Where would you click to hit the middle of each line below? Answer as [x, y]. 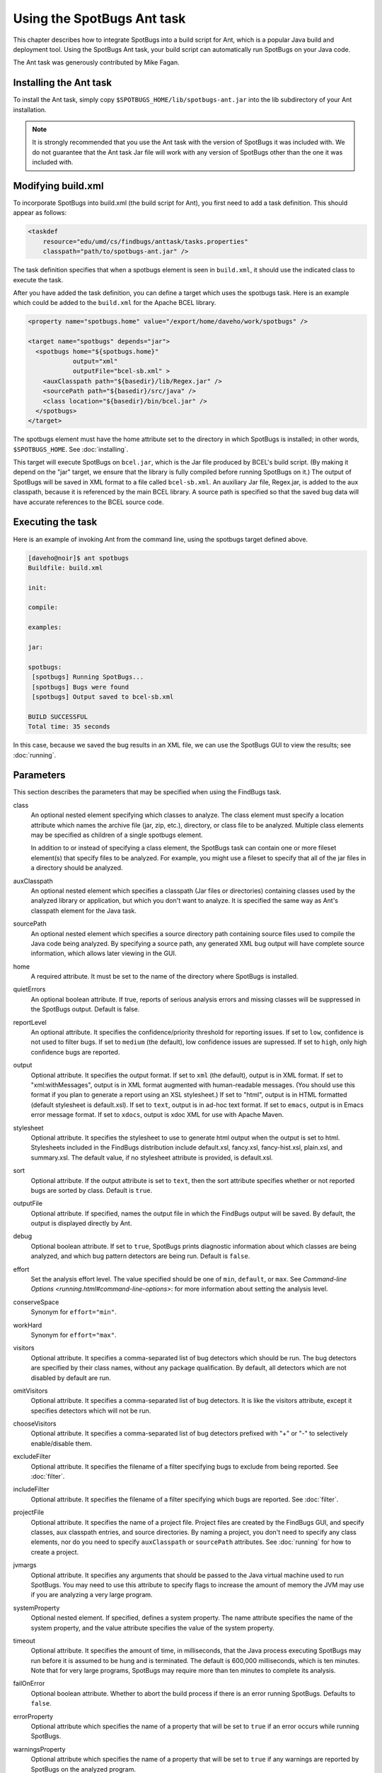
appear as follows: [40, 213]
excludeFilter [32, 1457]
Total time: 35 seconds [69, 727]
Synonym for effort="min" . [74, 1312]
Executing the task [55, 522]
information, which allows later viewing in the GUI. [104, 953]
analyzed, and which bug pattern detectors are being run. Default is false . [140, 1256]
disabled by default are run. [71, 1378]
